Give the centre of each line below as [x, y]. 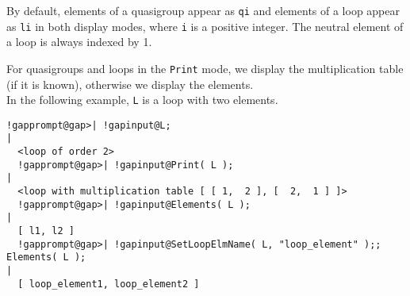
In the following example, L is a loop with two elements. [142, 100]
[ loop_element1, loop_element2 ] [109, 284]
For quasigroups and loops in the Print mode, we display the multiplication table [205, 68]
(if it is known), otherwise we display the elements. [130, 84]
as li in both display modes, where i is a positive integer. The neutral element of [205, 26]
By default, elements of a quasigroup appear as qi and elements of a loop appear [203, 10]
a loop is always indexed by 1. [79, 42]
